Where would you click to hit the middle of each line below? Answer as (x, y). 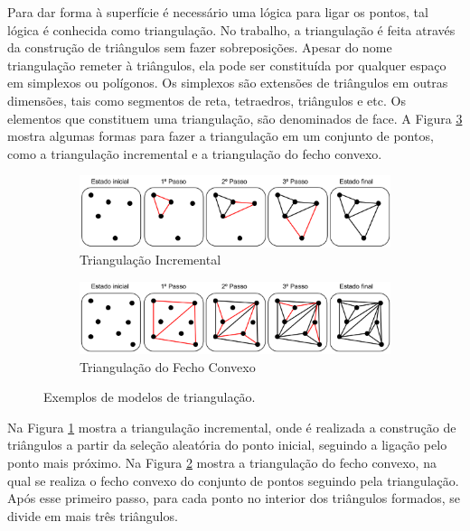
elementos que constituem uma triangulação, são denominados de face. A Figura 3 (235, 118)
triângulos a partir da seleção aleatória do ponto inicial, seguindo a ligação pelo (227, 445)
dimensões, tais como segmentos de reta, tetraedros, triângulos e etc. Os (207, 100)
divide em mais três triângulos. (93, 515)
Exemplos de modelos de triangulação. (150, 397)
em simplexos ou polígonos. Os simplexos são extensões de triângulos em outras (228, 83)
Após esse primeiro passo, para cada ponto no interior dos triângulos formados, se (234, 498)
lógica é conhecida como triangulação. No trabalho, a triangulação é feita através (231, 29)
